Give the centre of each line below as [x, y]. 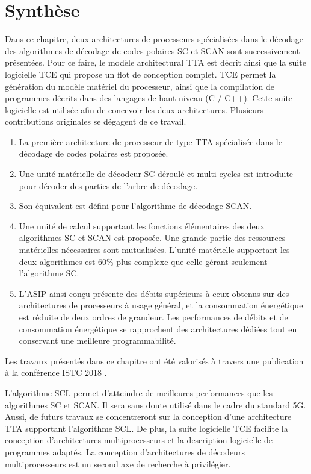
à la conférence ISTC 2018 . [56, 373]
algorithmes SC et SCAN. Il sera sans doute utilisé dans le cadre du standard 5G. [155, 404]
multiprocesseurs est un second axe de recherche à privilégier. [118, 463]
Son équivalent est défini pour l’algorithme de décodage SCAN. [135, 206]
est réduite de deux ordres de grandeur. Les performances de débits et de [153, 317]
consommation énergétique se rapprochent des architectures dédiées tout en [158, 329]
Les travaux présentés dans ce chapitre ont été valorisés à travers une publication [154, 360]
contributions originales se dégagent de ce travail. [96, 121]
